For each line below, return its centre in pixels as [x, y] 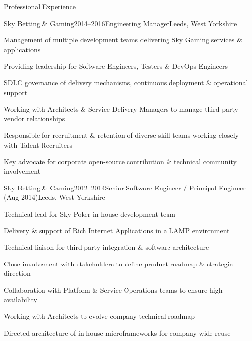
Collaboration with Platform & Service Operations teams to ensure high [113, 289]
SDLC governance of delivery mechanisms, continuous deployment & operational [126, 82]
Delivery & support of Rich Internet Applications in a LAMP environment [117, 230]
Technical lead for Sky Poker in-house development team [90, 213]
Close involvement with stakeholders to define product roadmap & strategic [118, 263]
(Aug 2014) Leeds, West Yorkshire [55, 197]
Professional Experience [40, 6]
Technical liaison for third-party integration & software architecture [106, 247]
